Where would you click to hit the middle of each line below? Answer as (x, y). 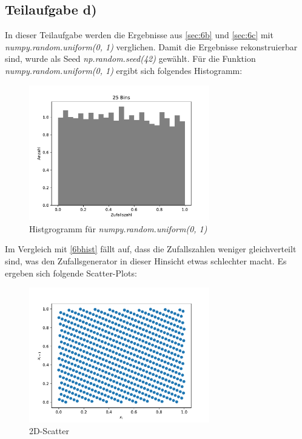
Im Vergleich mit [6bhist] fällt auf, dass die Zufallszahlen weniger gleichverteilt (151, 249)
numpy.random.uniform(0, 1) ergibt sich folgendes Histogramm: (124, 70)
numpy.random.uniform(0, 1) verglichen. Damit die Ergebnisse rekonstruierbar (151, 46)
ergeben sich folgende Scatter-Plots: (71, 273)
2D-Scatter (49, 431)
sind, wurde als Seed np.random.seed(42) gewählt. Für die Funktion (130, 59)
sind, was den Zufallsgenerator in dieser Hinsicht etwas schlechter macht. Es (146, 260)
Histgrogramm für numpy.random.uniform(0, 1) (118, 228)
